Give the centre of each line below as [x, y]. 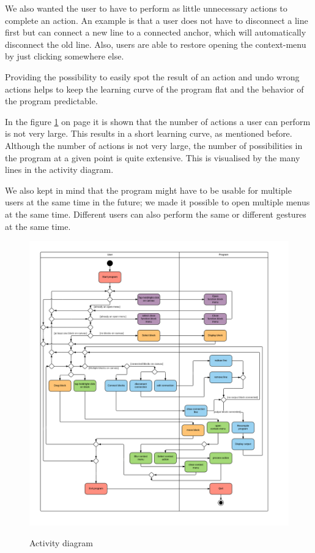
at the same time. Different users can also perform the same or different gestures [156, 214]
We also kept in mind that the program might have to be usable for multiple [148, 190]
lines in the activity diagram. [59, 170]
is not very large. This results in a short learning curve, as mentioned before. [149, 133]
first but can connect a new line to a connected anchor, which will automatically [156, 32]
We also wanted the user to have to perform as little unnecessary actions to [146, 8]
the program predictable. [51, 101]
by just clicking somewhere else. [65, 56]
